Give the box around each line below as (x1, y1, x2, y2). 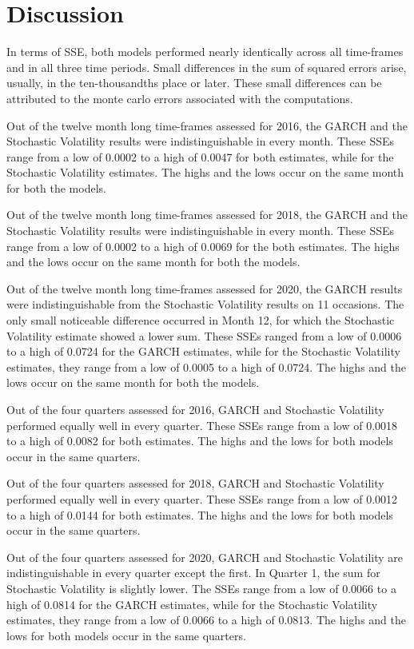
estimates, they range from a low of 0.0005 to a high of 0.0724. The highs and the (6, 358, 407, 375)
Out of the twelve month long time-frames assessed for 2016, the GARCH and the (6, 117, 408, 133)
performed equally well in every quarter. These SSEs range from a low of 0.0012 (6, 490, 398, 507)
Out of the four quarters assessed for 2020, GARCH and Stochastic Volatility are (6, 548, 404, 565)
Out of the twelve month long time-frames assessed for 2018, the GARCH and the (6, 206, 408, 223)
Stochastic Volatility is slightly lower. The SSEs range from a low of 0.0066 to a (6, 579, 396, 596)
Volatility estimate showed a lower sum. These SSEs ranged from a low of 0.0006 (6, 327, 402, 344)
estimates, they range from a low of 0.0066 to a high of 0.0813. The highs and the (6, 611, 407, 628)
